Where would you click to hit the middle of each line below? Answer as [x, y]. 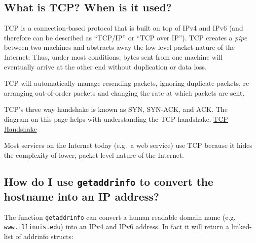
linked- [241, 226]
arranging [18, 92]
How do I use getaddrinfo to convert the [109, 181]
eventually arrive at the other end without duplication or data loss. [106, 66]
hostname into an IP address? [82, 196]
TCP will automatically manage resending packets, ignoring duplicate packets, [123, 83]
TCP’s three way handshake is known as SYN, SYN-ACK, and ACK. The [116, 109]
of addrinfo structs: [44, 236]
